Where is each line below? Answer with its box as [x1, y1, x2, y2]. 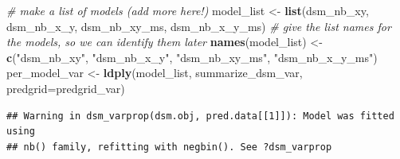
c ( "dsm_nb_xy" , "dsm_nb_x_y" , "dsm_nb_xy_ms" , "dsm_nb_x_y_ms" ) [6, 48, 378, 65]
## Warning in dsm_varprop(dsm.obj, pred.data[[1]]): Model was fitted [6, 110, 394, 122]
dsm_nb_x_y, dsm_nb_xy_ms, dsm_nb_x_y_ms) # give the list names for [6, 17, 391, 34]
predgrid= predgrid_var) [6, 79, 125, 96]
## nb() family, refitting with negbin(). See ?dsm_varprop [6, 141, 332, 153]
